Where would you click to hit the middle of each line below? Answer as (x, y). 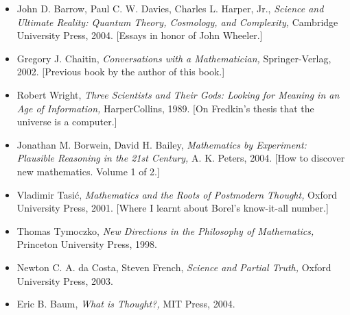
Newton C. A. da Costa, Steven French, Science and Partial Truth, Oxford (174, 267)
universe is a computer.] (67, 122)
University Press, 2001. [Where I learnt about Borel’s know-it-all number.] (173, 208)
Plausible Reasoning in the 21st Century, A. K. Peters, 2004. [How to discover (181, 158)
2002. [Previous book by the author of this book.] (121, 72)
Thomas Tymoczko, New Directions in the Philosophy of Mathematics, (165, 230)
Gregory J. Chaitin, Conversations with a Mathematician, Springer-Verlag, (174, 58)
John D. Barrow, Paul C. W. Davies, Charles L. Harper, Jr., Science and (170, 8)
